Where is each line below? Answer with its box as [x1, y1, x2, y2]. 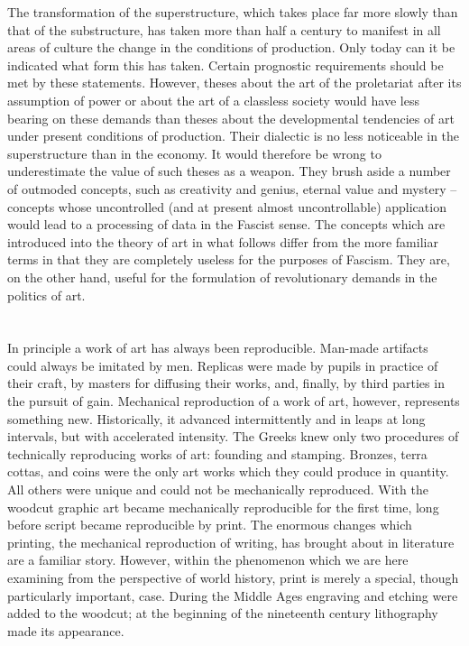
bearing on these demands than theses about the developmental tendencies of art [7, 108, 455, 127]
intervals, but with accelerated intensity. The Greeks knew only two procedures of [7, 427, 459, 446]
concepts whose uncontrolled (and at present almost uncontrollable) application [7, 197, 446, 216]
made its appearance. [7, 621, 124, 640]
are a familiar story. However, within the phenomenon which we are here [7, 550, 409, 569]
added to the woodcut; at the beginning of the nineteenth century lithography [7, 604, 438, 623]
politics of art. [7, 285, 86, 304]
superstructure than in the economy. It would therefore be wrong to [7, 143, 382, 162]
